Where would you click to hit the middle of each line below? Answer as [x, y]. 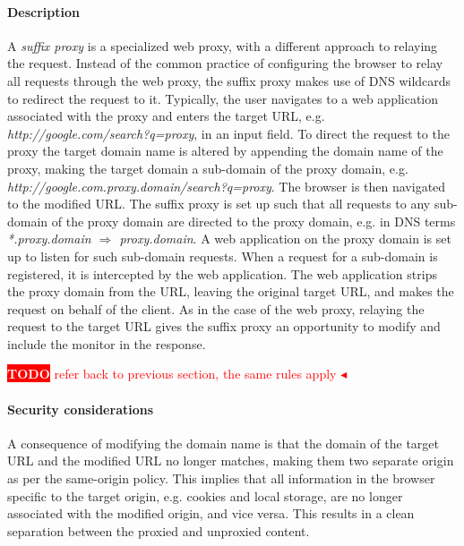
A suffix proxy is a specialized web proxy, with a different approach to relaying [223, 45]
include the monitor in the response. [107, 343]
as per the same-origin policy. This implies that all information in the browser [221, 478]
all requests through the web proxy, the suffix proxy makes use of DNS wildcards [229, 80]
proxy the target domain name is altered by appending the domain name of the [225, 151]
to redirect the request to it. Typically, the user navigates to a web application [223, 98]
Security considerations [81, 409]
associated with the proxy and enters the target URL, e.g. [166, 116]
